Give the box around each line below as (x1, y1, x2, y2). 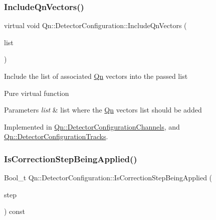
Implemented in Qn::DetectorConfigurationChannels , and (4, 121, 180, 132)
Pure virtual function (4, 87, 69, 98)
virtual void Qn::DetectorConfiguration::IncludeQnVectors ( (4, 20, 187, 31)
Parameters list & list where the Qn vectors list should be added (4, 104, 202, 115)
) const (4, 206, 26, 216)
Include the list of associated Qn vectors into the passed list (4, 71, 188, 81)
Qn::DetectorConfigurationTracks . (4, 131, 108, 142)
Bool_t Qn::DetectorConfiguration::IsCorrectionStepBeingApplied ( (4, 172, 212, 183)
